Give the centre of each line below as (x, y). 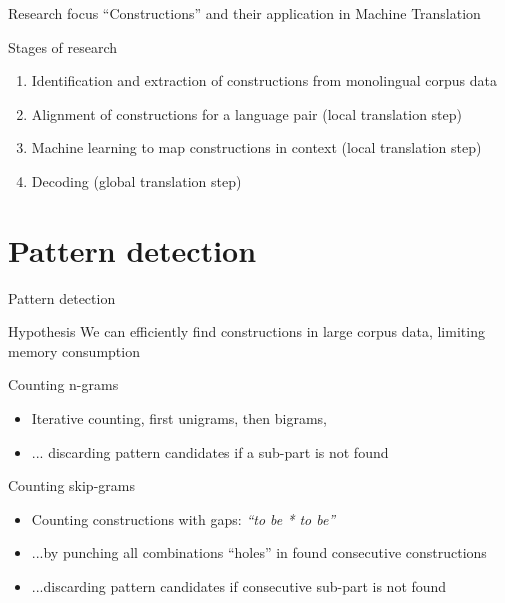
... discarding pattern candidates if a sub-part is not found (210, 451)
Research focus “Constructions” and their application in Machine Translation (244, 13)
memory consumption (74, 350)
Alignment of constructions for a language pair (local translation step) (247, 113)
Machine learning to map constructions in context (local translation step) (256, 147)
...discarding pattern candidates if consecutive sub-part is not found (239, 586)
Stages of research (63, 46)
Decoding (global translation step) (136, 180)
